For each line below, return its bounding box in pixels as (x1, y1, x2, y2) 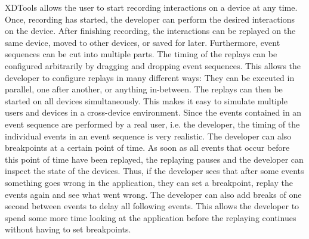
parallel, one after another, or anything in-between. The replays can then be (5, 83, 283, 95)
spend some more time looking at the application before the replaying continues (5, 211, 296, 224)
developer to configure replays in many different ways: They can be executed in (5, 71, 295, 83)
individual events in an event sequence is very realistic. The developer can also (5, 129, 292, 142)
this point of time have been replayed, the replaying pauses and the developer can (5, 153, 304, 165)
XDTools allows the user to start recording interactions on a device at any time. (5, 1, 298, 13)
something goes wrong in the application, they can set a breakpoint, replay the (5, 176, 293, 188)
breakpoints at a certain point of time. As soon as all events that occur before (5, 141, 290, 154)
